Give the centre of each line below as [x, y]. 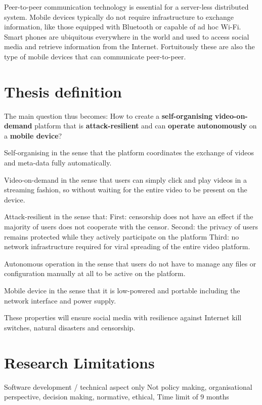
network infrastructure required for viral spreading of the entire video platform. [127, 246]
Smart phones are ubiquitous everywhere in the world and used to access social [127, 36]
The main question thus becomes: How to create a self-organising [108, 115]
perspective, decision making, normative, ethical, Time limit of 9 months [117, 397]
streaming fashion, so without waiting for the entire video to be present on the [126, 190]
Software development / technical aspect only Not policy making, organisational [128, 386]
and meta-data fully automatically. [58, 163]
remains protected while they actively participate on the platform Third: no [122, 236]
